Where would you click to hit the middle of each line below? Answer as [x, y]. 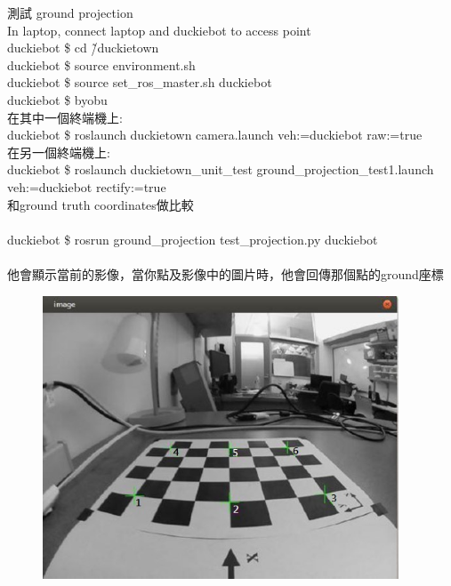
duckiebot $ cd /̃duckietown [83, 48]
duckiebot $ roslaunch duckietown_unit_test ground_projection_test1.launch [221, 169]
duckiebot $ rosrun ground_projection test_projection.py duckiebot [193, 239]
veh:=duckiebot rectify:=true [87, 186]
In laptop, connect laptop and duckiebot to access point [159, 30]
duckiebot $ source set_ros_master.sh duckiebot [140, 82]
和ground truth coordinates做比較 [101, 204]
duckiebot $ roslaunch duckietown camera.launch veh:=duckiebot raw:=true [215, 135]
